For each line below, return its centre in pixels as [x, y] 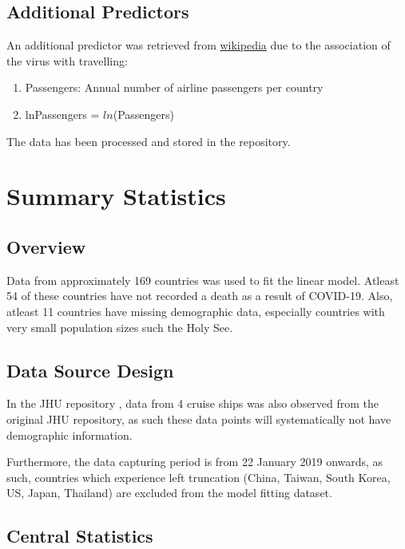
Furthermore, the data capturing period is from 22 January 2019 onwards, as [195, 462]
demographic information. [69, 434]
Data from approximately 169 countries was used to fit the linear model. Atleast [203, 280]
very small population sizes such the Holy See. [120, 327]
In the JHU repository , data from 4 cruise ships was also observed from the [193, 403]
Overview [46, 246]
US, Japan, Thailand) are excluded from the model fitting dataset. [169, 493]
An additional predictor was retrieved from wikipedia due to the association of [199, 45]
